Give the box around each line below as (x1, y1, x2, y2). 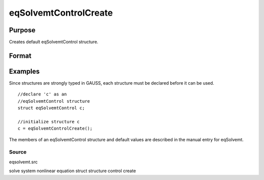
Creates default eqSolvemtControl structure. (9, 39, 99, 45)
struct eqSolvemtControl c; (18, 105, 85, 111)
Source (9, 149, 27, 156)
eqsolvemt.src (9, 159, 38, 165)
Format (9, 51, 32, 60)
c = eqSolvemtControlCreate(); (18, 126, 93, 132)
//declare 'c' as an (18, 91, 67, 97)
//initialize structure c (18, 119, 80, 124)
